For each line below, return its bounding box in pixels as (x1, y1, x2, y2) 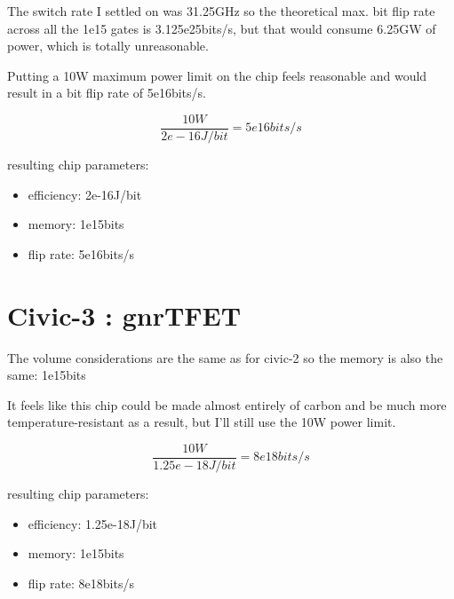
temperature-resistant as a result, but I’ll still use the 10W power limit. (7, 413, 396, 431)
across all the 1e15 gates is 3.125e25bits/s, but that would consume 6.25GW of (7, 19, 436, 37)
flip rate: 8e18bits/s (28, 573, 134, 592)
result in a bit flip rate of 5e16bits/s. (7, 83, 206, 102)
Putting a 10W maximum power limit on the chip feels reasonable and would (7, 66, 427, 84)
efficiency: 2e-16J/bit (28, 185, 142, 203)
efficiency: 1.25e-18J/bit (28, 514, 158, 532)
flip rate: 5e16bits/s (28, 244, 134, 263)
